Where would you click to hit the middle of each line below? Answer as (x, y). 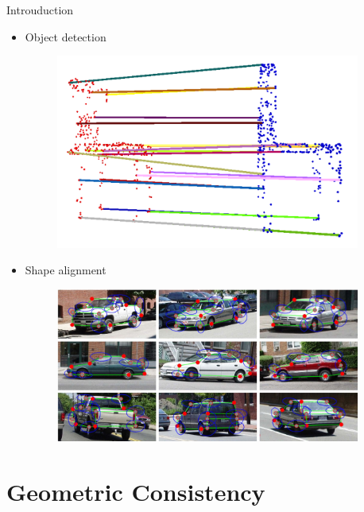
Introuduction (40, 10)
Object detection (66, 36)
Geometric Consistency (136, 491)
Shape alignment (66, 270)
